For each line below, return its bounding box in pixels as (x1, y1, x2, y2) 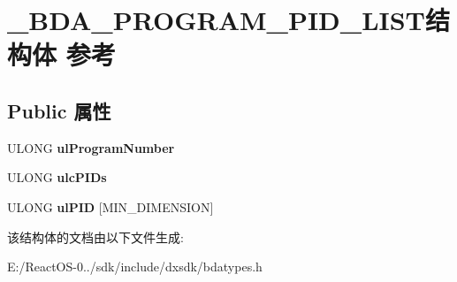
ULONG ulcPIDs (7, 168, 107, 187)
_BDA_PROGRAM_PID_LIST (7, 2, 426, 38)
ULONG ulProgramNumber (7, 138, 175, 156)
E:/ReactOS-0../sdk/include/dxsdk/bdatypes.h (7, 257, 263, 276)
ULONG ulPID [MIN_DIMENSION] (7, 197, 214, 216)
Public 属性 (7, 96, 111, 124)
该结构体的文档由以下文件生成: (7, 227, 184, 246)
